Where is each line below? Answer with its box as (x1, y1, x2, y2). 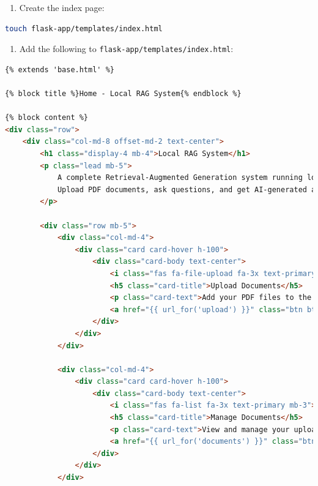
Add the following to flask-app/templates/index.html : (19, 42, 234, 55)
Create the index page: (19, 1, 105, 13)
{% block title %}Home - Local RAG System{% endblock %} (5, 89, 242, 99)
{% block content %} (5, 113, 89, 122)
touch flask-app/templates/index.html (5, 24, 163, 33)
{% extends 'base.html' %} (5, 65, 114, 74)
